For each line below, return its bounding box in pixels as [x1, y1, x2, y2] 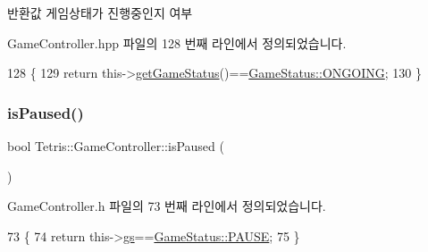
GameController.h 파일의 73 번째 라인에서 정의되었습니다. [7, 197, 326, 215]
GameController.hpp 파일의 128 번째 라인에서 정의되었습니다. [7, 33, 347, 52]
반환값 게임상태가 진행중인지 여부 [7, 4, 193, 21]
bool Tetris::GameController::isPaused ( [7, 137, 224, 155]
